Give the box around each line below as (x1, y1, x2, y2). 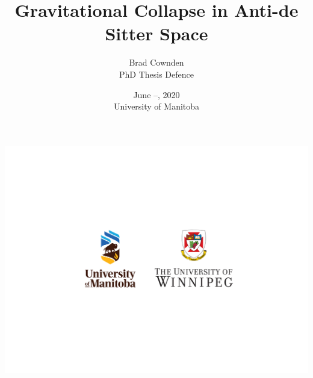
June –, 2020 (133, 88, 180, 101)
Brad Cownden (129, 56, 184, 69)
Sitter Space (105, 21, 208, 46)
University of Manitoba (113, 100, 200, 113)
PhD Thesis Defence (119, 67, 194, 80)
